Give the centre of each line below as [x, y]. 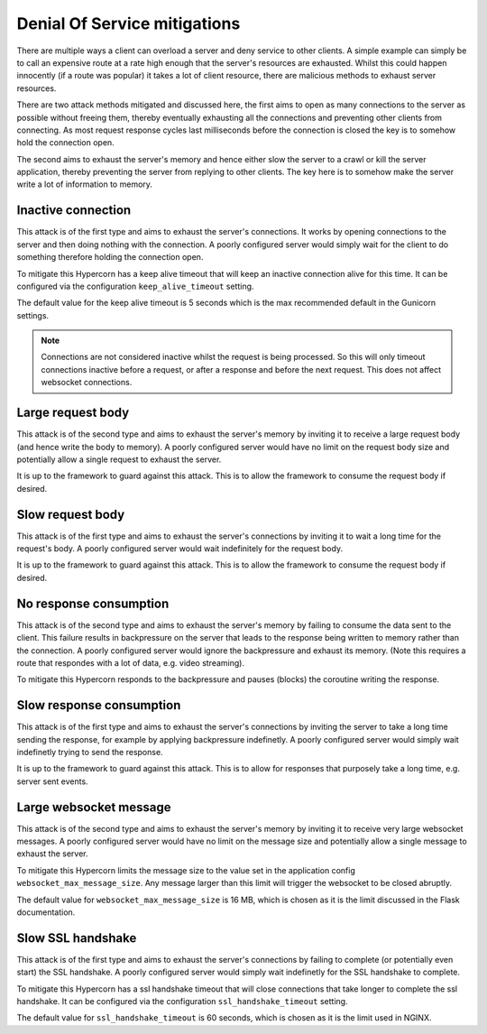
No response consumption [93, 603]
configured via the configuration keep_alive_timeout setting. [135, 286]
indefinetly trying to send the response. [90, 752]
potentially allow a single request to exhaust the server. [119, 459]
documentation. [46, 912]
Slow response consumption [99, 705]
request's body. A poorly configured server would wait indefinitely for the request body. [179, 549]
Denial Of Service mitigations [129, 23]
